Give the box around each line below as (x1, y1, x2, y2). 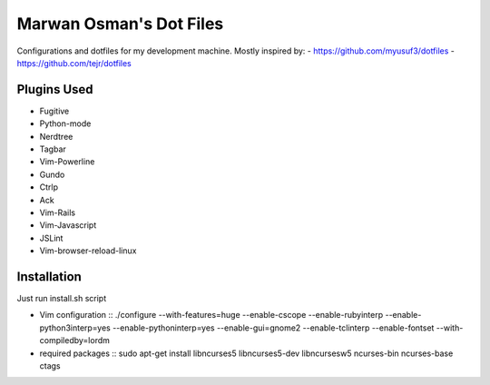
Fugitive (39, 105, 70, 116)
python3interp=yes (39, 322, 111, 333)
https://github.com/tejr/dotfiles (16, 57, 132, 68)
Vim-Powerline (39, 156, 95, 167)
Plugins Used (16, 82, 94, 97)
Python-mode (39, 118, 92, 129)
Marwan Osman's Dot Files (16, 14, 224, 34)
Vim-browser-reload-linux (39, 245, 137, 256)
